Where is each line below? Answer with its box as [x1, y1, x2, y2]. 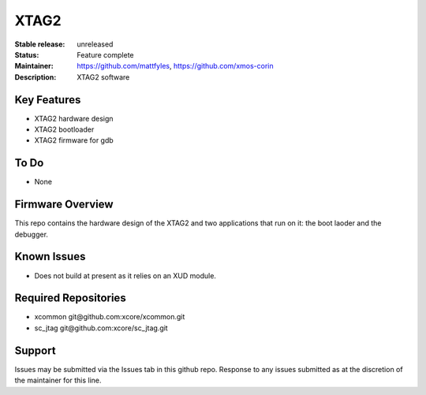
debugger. [14, 229, 49, 239]
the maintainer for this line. [14, 375, 102, 386]
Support [14, 344, 56, 357]
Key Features [14, 93, 81, 106]
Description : [14, 72, 57, 82]
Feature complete [77, 50, 134, 59]
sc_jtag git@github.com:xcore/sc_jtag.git [34, 323, 169, 333]
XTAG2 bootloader [34, 125, 95, 134]
